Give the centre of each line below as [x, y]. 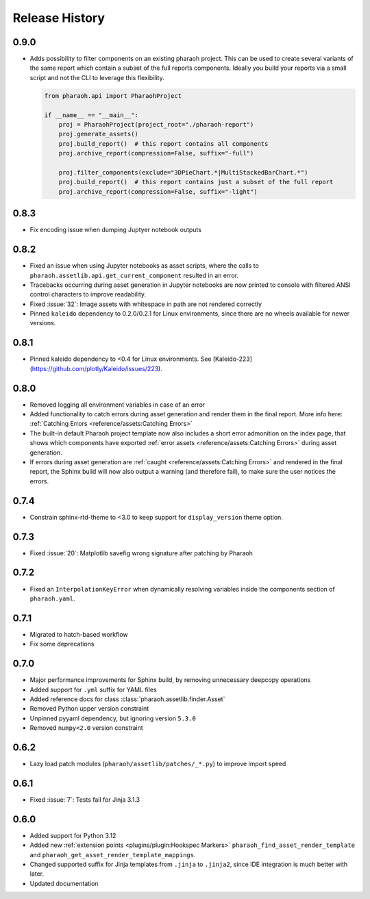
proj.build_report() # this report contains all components [163, 143]
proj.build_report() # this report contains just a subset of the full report [196, 182]
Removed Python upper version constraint [89, 709]
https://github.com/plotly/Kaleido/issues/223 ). [97, 368]
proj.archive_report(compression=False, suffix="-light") [158, 191]
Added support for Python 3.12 [73, 835]
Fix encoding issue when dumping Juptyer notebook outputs [116, 230]
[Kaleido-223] [233, 359]
